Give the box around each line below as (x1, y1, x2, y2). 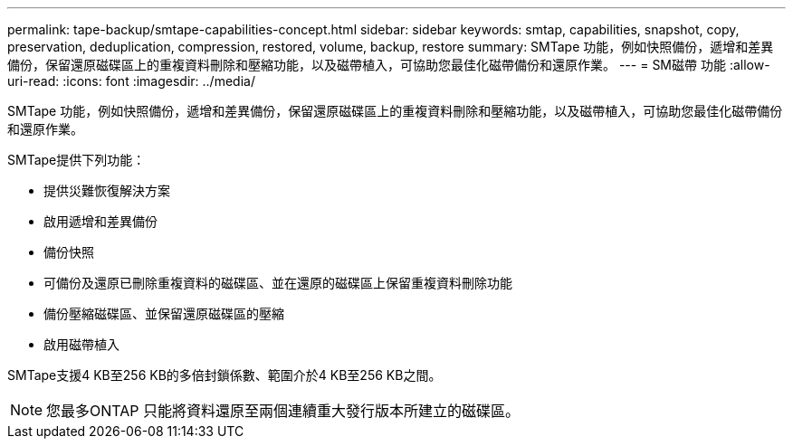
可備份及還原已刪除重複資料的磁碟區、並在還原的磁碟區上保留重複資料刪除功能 (43, 275, 512, 290)
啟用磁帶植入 (43, 337, 119, 352)
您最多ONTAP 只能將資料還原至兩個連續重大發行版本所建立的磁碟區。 (46, 402, 521, 420)
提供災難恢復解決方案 (43, 183, 170, 198)
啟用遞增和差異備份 (43, 214, 158, 229)
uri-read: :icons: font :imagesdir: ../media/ (7, 73, 255, 89)
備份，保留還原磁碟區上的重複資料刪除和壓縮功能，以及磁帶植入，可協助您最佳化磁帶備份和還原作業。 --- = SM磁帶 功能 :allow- (7, 57, 770, 72)
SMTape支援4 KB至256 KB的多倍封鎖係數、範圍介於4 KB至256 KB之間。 (7, 367, 442, 383)
